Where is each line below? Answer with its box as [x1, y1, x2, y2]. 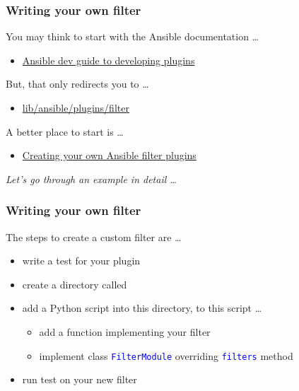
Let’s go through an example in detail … [6, 171, 177, 186]
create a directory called [22, 276, 127, 291]
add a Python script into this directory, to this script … [22, 300, 262, 315]
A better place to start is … [6, 124, 124, 139]
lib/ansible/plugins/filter [22, 100, 129, 115]
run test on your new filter [22, 372, 137, 387]
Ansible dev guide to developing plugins [22, 52, 195, 67]
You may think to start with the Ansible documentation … [6, 29, 259, 44]
